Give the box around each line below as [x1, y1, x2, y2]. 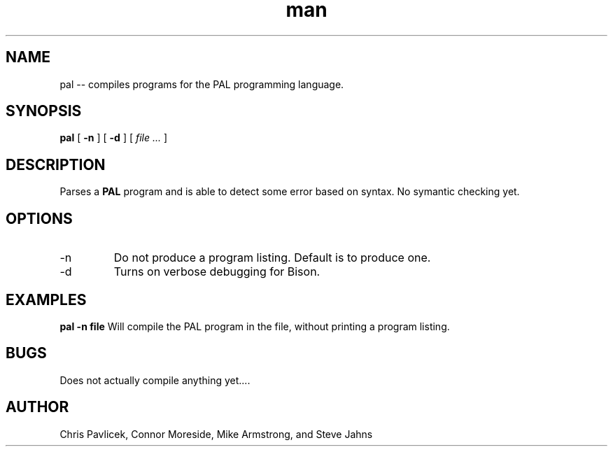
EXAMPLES [6, 290, 87, 309]
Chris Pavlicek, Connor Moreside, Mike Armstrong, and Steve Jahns [59, 428, 373, 440]
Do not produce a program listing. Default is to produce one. [113, 250, 431, 265]
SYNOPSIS [6, 102, 82, 120]
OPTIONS [6, 209, 73, 227]
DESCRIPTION [6, 155, 106, 174]
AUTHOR [6, 398, 69, 416]
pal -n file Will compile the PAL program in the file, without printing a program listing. [59, 320, 450, 332]
